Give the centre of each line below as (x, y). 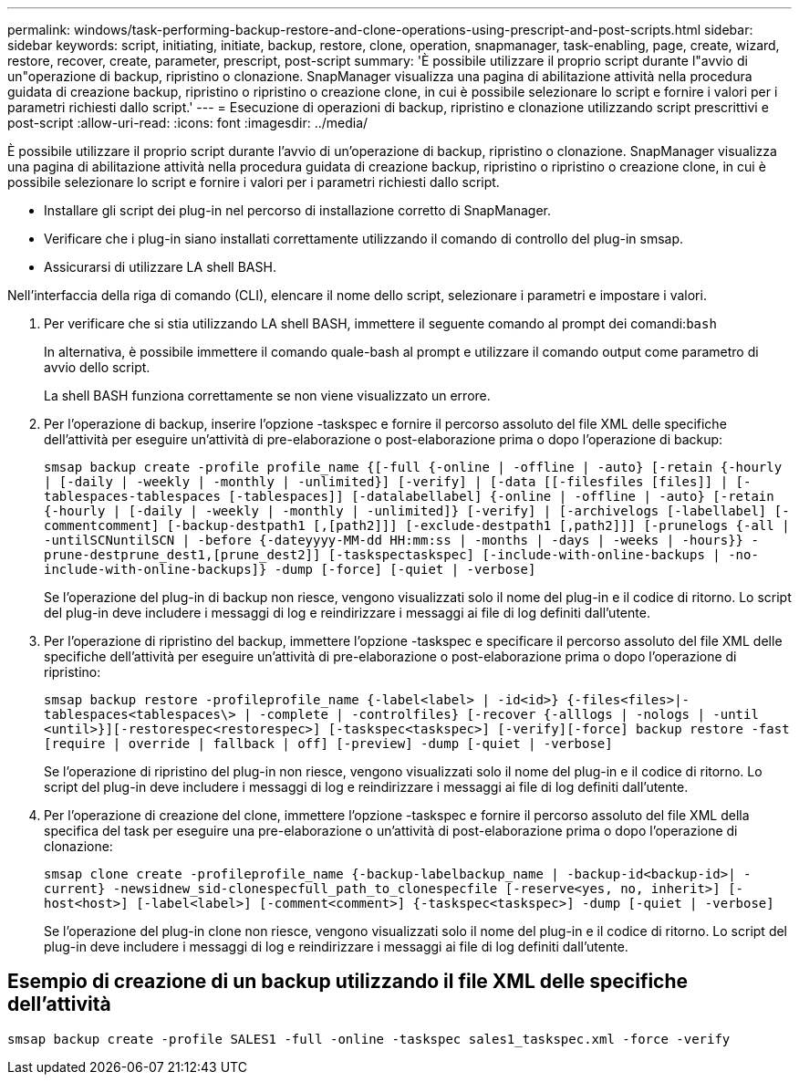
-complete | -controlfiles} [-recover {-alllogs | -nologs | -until (509, 714)
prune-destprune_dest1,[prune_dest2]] (182, 555)
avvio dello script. (97, 367)
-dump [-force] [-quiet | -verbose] (405, 569)
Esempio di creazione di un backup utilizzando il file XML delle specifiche (348, 982)
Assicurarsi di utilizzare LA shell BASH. (160, 267)
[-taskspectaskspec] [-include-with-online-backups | (524, 555)
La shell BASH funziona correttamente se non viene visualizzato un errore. (267, 395)
